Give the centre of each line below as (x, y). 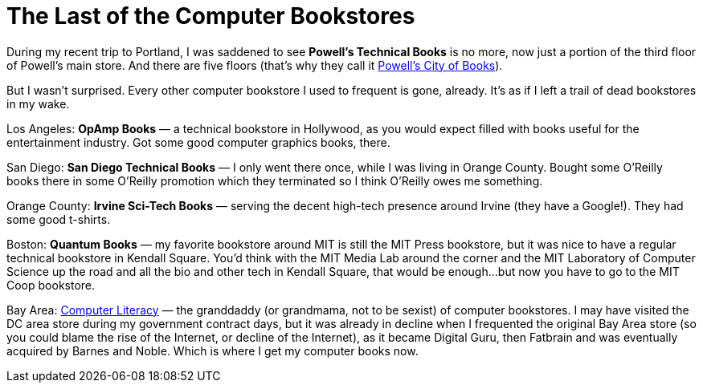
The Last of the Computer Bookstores (211, 16)
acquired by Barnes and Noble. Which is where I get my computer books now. (213, 351)
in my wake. (38, 103)
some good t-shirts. (59, 219)
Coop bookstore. (51, 285)
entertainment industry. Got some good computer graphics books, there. (198, 142)
